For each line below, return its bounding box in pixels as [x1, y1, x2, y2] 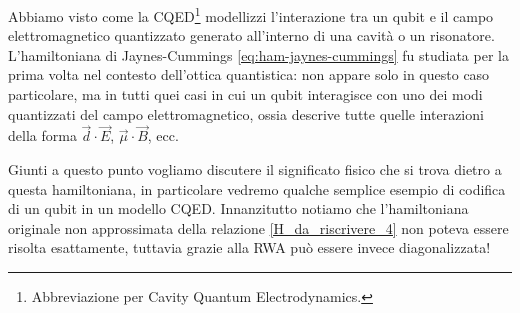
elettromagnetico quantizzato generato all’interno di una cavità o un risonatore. [8, 25, 495, 46]
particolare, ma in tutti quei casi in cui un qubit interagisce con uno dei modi [8, 84, 483, 105]
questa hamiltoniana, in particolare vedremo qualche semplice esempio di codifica [8, 178, 506, 199]
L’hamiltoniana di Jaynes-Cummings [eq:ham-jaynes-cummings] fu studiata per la [8, 44, 509, 65]
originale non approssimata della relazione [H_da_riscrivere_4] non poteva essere [8, 217, 509, 238]
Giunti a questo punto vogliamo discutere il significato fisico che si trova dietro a [8, 159, 502, 180]
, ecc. [147, 125, 179, 146]
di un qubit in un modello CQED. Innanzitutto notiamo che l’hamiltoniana [8, 198, 469, 219]
